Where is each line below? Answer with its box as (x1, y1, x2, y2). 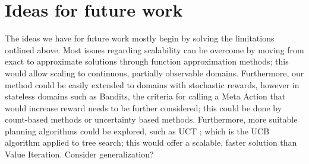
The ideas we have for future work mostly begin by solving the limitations (5, 32, 275, 44)
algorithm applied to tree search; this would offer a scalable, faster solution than (5, 136, 297, 149)
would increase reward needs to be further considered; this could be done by (5, 101, 282, 114)
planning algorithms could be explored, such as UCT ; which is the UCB (5, 124, 270, 137)
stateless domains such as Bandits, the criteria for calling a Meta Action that (5, 90, 286, 102)
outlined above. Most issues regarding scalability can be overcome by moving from (5, 43, 304, 56)
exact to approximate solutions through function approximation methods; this (5, 55, 289, 67)
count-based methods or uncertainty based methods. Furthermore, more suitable (5, 113, 298, 126)
